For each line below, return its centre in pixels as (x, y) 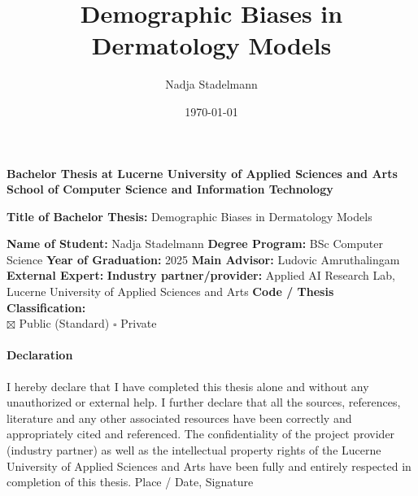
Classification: (46, 307)
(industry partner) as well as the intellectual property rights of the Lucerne (194, 450)
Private (139, 323)
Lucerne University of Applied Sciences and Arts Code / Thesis (170, 292)
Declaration (40, 355)
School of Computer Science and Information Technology (170, 189)
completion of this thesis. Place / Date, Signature (130, 482)
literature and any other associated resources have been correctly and (179, 418)
